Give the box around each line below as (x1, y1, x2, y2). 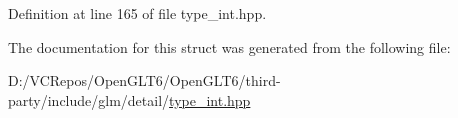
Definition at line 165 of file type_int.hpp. (8, 3, 267, 23)
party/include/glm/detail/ (8, 89, 170, 110)
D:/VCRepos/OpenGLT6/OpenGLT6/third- (8, 70, 281, 91)
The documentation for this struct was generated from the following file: (8, 36, 451, 57)
